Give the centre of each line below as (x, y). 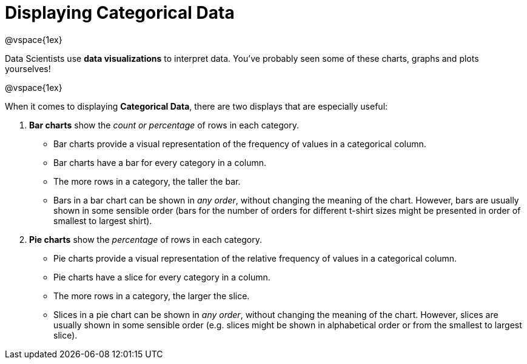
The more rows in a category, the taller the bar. (147, 181)
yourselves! (28, 68)
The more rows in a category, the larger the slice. (152, 296)
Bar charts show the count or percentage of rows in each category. (164, 125)
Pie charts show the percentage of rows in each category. (146, 239)
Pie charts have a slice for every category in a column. (162, 277)
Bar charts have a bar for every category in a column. (160, 162)
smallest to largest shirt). (103, 220)
